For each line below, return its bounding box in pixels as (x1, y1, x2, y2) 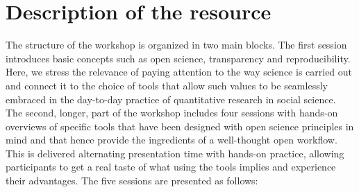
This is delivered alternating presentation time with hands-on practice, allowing (6, 146, 344, 160)
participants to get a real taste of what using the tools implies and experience (6, 159, 336, 174)
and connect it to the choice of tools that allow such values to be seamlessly (6, 78, 328, 92)
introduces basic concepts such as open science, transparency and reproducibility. (6, 51, 351, 65)
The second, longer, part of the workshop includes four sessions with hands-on (6, 105, 338, 120)
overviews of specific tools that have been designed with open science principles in (6, 119, 354, 133)
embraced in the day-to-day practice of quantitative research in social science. (6, 91, 336, 106)
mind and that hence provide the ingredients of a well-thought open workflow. (6, 132, 337, 147)
